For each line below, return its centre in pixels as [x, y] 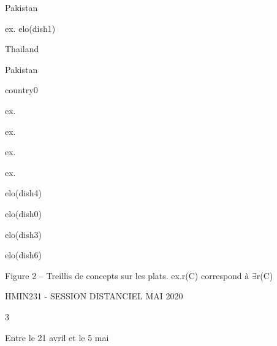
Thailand [22, 49]
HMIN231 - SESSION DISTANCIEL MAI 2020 [94, 296]
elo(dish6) [23, 255]
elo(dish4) [23, 193]
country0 [21, 90]
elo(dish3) [23, 234]
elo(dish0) [23, 213]
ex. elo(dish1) [30, 28]
